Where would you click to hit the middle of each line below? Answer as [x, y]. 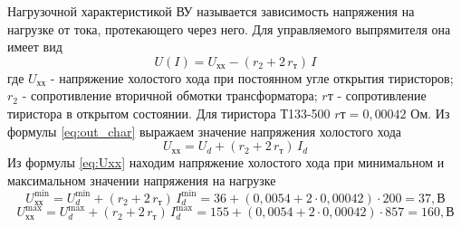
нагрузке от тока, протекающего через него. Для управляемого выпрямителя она [229, 28]
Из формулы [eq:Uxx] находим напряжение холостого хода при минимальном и [226, 162]
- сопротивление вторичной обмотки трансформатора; [170, 95]
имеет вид [35, 47]
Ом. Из [430, 113]
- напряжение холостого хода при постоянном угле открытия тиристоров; [252, 77]
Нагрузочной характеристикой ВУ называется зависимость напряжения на [211, 11]
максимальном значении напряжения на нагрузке [142, 180]
